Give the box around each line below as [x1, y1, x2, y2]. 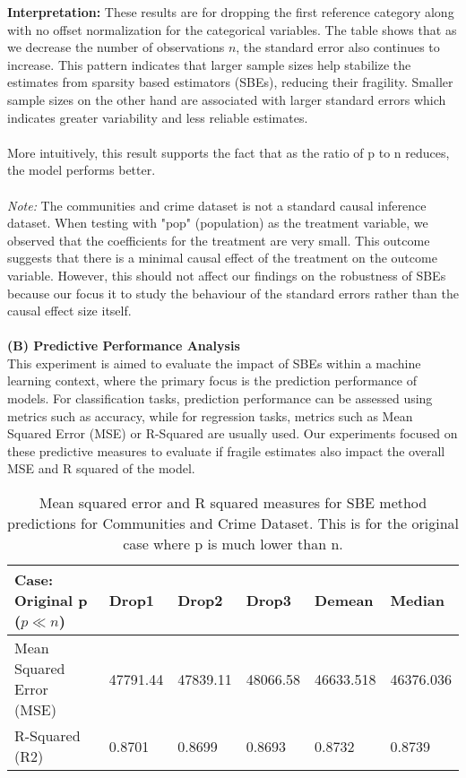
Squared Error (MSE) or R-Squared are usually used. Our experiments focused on [7, 424, 458, 443]
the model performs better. [7, 160, 156, 179]
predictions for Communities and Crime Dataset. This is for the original [7, 513, 460, 534]
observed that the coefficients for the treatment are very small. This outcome [7, 230, 430, 249]
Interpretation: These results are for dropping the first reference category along [7, 3, 454, 21]
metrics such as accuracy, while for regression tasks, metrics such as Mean [7, 406, 413, 425]
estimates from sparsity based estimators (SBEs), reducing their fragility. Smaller [7, 73, 453, 91]
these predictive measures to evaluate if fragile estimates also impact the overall [7, 441, 445, 460]
